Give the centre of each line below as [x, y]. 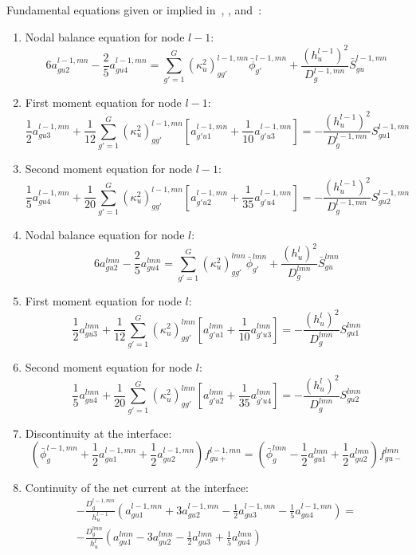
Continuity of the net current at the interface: [137, 488]
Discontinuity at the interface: [98, 433]
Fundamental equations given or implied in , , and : [134, 10]
